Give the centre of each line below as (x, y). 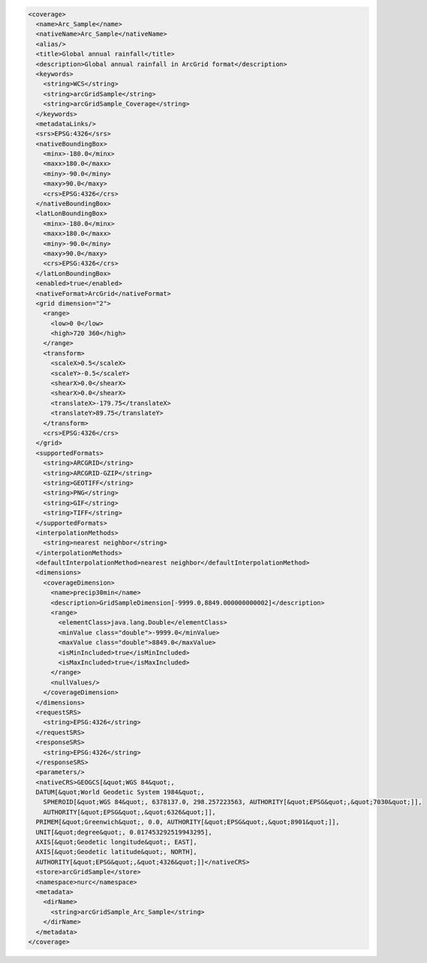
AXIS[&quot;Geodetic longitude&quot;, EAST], (116, 842)
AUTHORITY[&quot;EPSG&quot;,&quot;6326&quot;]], (130, 812)
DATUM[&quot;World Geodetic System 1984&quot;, (120, 792)
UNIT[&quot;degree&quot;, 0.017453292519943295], (124, 832)
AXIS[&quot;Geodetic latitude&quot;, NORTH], (116, 852)
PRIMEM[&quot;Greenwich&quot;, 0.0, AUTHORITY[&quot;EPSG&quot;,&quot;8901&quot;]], (188, 822)
